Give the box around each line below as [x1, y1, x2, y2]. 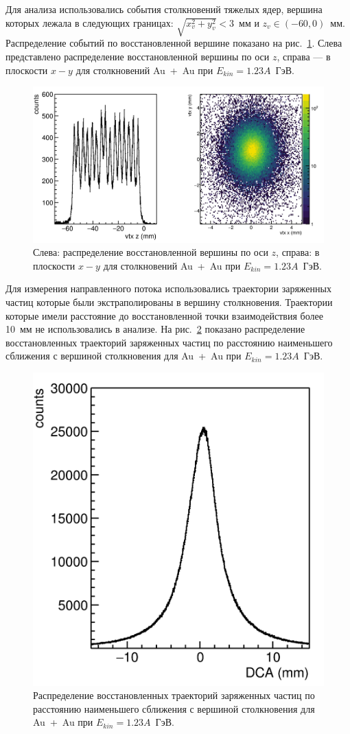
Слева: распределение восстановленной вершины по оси [33, 245, 268, 259]
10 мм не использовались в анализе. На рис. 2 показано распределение [5, 322, 305, 336]
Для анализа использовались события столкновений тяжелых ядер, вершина [5, 2, 323, 16]
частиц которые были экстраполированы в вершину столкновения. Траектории [5, 295, 333, 309]
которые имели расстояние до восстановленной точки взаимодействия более [5, 308, 323, 322]
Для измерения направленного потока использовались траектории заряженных [5, 281, 331, 296]
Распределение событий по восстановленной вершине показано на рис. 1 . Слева [5, 36, 342, 50]
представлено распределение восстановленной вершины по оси [5, 49, 270, 63]
